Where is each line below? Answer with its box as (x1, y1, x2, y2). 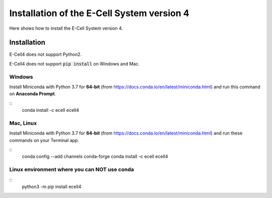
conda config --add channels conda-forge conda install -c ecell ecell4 (22, 154, 168, 160)
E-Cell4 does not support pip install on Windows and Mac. (9, 60, 140, 67)
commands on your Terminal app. (9, 137, 79, 143)
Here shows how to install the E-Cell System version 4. (9, 25, 123, 31)
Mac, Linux (9, 119, 37, 126)
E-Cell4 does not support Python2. (9, 51, 82, 57)
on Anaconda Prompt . (9, 91, 56, 97)
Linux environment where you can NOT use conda (9, 166, 134, 173)
